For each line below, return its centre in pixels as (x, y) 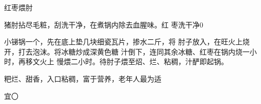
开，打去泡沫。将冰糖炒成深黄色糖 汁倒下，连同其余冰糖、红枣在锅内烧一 (127, 51)
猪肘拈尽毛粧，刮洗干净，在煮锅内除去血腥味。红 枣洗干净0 (104, 24)
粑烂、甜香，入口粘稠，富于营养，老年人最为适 (83, 78)
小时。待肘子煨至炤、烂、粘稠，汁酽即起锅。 (153, 61)
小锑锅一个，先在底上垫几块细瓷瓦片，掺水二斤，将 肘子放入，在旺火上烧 (127, 42)
